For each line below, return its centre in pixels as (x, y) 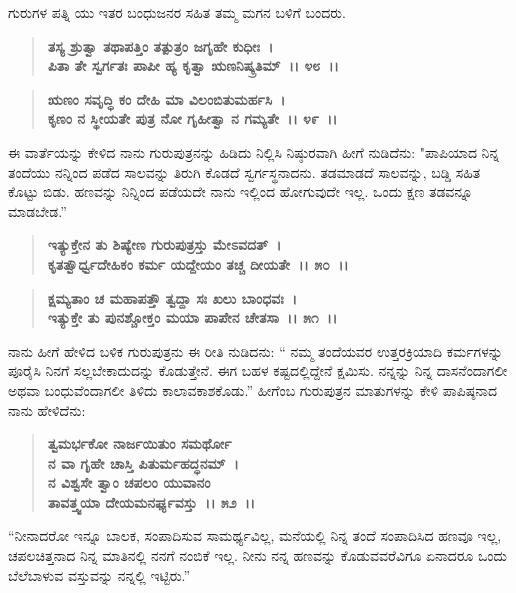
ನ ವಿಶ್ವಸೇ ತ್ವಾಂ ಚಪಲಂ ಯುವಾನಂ (129, 482)
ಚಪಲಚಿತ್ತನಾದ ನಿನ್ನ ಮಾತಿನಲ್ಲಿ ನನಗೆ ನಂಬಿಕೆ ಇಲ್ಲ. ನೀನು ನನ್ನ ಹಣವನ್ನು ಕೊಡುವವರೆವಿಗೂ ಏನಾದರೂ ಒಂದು (258, 555)
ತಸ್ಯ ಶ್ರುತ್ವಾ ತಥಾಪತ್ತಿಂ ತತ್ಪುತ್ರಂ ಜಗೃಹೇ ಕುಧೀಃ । (160, 45)
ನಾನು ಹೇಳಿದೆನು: (47, 409)
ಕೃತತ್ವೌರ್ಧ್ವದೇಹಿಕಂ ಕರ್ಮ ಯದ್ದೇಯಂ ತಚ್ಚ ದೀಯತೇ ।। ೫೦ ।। (198, 263)
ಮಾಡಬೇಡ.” (37, 210)
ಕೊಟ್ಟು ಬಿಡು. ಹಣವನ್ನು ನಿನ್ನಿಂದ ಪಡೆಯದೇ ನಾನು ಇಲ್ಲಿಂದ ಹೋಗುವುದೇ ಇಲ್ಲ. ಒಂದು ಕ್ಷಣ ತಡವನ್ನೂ (240, 191)
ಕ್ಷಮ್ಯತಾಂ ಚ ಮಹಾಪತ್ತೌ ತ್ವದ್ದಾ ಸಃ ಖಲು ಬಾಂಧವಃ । (172, 297)
